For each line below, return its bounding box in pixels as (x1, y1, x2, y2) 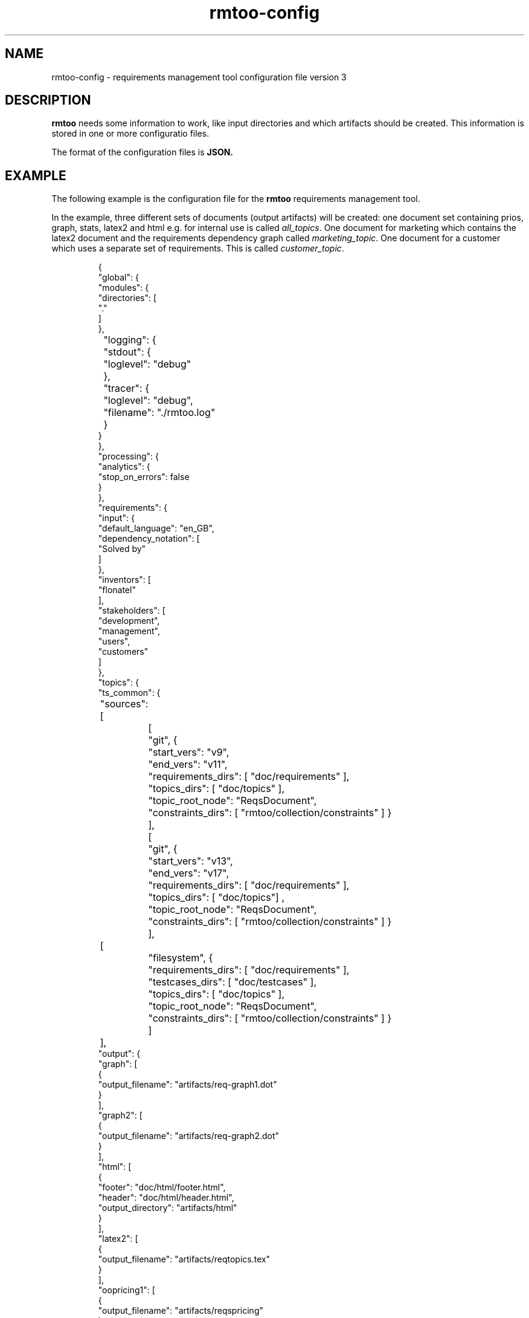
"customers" (98, 646, 149, 657)
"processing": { (98, 451, 159, 462)
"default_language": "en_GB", (98, 523, 214, 534)
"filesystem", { (148, 952, 213, 964)
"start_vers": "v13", (148, 855, 233, 868)
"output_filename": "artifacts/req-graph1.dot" (98, 1079, 277, 1090)
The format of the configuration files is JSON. (51, 147, 234, 158)
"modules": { (98, 282, 149, 293)
